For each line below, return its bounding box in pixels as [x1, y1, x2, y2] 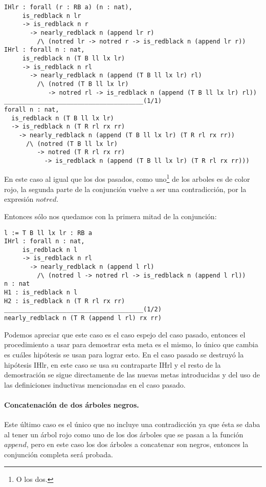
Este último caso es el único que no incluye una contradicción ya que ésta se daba [4, 419, 260, 430]
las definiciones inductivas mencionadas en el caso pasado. [4, 379, 186, 390]
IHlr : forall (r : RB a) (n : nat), [4, 4, 132, 11]
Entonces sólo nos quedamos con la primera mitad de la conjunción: [4, 210, 217, 221]
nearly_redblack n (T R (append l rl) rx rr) [4, 314, 162, 322]
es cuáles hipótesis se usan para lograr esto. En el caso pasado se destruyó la [4, 349, 244, 359]
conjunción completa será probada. [4, 449, 113, 459]
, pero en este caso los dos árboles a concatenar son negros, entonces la [26, 439, 249, 450]
